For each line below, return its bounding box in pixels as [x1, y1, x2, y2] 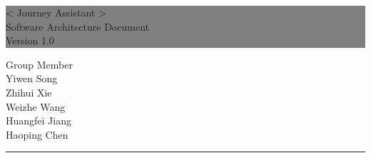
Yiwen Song [6, 71, 58, 86]
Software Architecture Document [6, 19, 149, 34]
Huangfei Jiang [6, 113, 71, 128]
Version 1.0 [6, 33, 54, 48]
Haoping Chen [6, 127, 68, 142]
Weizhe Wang [6, 99, 66, 114]
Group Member [6, 56, 73, 71]
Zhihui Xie [6, 84, 52, 99]
